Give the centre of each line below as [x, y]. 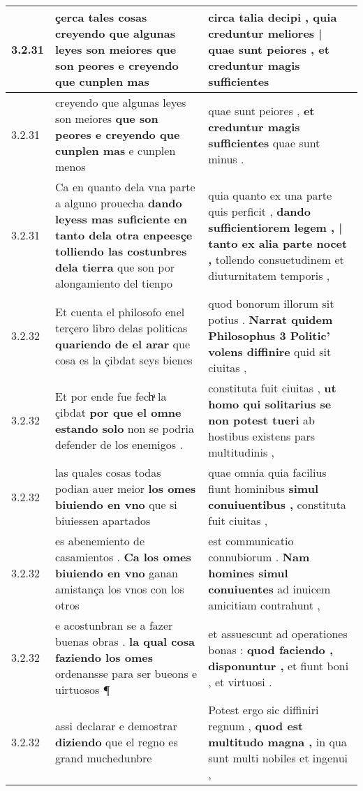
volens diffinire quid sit [270, 352]
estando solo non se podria [125, 428]
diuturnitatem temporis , [269, 275]
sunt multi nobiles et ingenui [278, 758]
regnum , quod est [256, 726]
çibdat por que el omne [118, 412]
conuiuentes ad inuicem [269, 589]
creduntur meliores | [265, 33]
